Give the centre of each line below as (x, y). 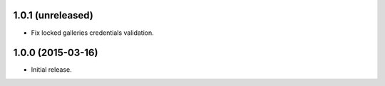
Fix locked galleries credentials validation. (93, 33)
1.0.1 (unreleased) (53, 15)
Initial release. (51, 70)
